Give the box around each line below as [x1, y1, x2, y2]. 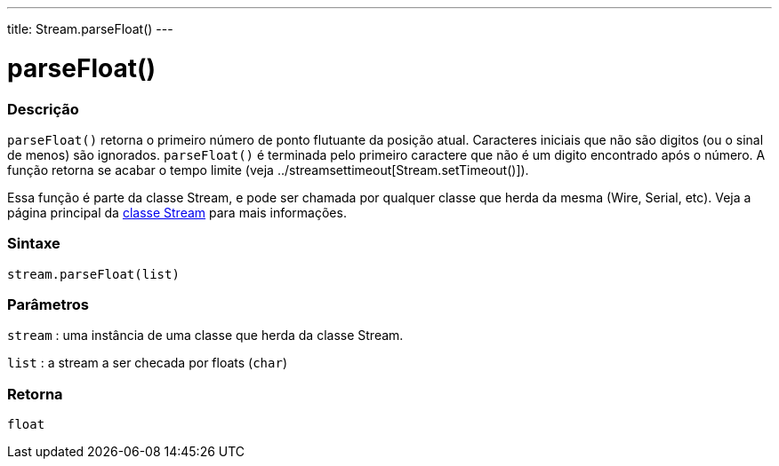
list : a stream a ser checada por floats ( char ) [7, 355, 288, 371]
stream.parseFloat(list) [7, 266, 180, 281]
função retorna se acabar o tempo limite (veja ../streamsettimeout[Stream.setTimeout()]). [7, 162, 529, 178]
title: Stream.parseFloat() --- [7, 21, 173, 36]
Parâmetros [7, 296, 89, 313]
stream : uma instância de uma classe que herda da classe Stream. [7, 328, 404, 344]
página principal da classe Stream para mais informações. [7, 204, 347, 220]
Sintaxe [7, 234, 60, 253]
